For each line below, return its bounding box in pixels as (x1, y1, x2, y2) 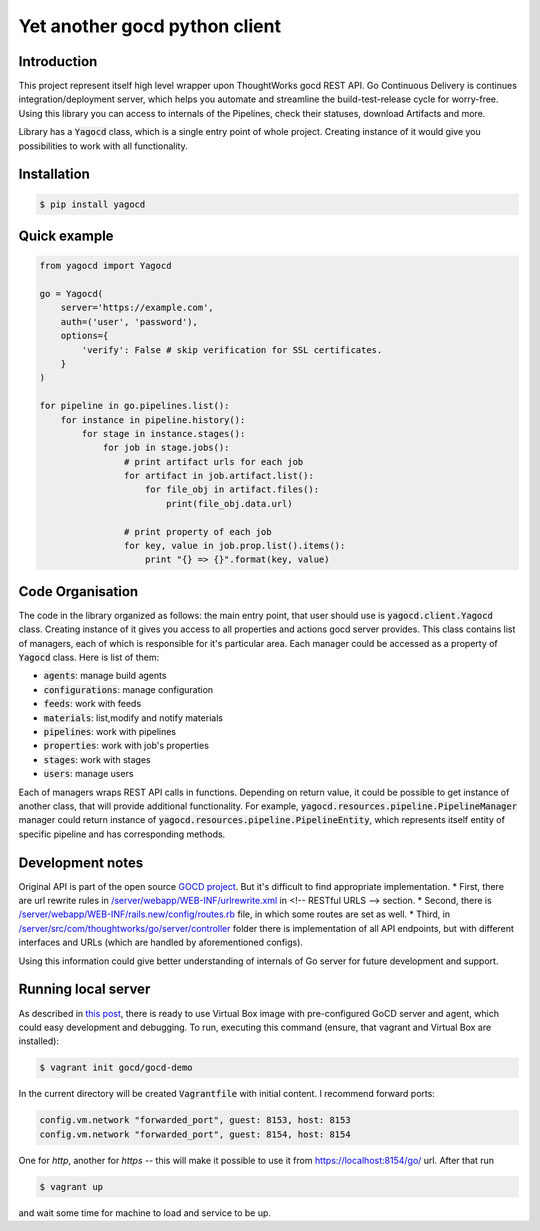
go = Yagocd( (39, 288, 104, 299)
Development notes (18, 854, 144, 871)
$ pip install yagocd (39, 198, 146, 210)
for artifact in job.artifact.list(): (123, 470, 314, 482)
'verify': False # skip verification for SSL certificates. (81, 344, 383, 355)
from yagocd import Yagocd (39, 260, 172, 272)
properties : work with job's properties (43, 740, 210, 752)
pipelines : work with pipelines (43, 726, 177, 738)
